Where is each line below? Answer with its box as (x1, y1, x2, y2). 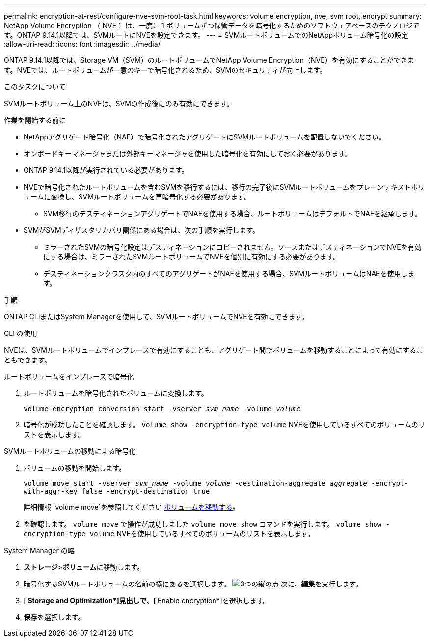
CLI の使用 (4, 329, 37, 337)
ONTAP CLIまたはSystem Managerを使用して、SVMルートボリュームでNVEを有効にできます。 (4, 312, 309, 321)
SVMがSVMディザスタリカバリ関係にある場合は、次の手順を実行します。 (24, 226, 260, 234)
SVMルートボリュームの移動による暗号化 (4, 447, 136, 455)
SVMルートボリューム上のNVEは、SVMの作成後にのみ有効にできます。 (4, 99, 234, 108)
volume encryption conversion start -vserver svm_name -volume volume (24, 405, 301, 413)
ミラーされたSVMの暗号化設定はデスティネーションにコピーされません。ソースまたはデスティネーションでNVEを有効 (43, 243, 422, 251)
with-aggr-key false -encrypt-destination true (24, 487, 210, 495)
